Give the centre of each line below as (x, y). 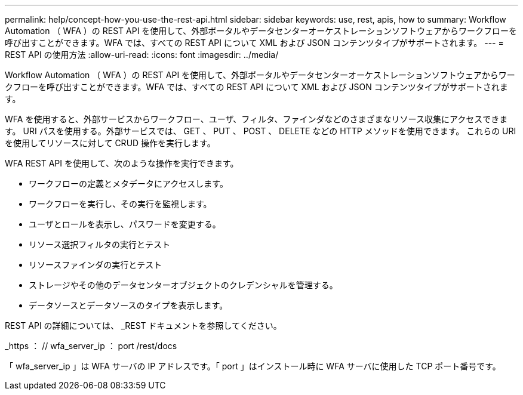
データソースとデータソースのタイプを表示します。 (128, 305)
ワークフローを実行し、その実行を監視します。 (120, 204)
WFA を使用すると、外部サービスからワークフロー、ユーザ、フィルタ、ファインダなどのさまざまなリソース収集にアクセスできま (256, 119)
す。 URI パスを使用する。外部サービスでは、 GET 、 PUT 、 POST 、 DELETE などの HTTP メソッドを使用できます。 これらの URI (261, 131)
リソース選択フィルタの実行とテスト (100, 244)
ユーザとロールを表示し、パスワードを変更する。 (125, 224)
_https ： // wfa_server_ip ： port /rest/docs (91, 346)
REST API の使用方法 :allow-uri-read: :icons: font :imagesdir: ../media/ (142, 55)
